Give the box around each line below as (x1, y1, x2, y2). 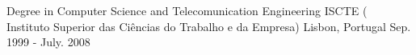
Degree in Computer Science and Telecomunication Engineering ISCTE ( (6, 2, 368, 18)
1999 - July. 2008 (6, 33, 90, 50)
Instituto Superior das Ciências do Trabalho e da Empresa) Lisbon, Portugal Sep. (6, 18, 411, 34)
